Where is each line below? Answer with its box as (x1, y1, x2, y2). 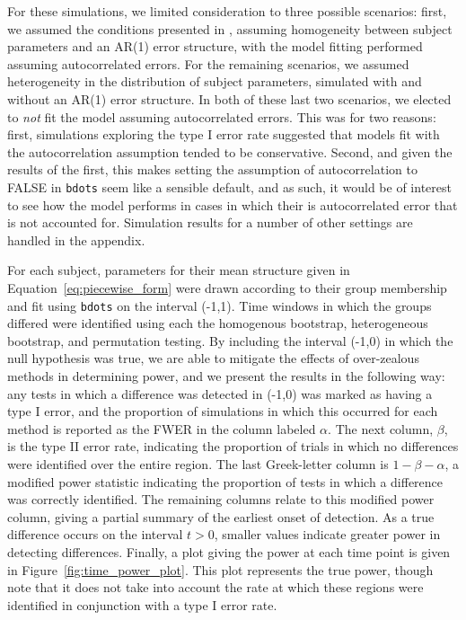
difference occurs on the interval (7, 525, 183, 544)
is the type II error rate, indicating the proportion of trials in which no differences (7, 437, 459, 456)
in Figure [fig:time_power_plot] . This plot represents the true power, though (7, 560, 434, 579)
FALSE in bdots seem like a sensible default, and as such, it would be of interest (7, 177, 452, 196)
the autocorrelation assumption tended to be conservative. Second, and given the (7, 142, 453, 161)
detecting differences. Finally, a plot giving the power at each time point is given (7, 542, 451, 561)
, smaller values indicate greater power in (214, 525, 441, 544)
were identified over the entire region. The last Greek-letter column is (7, 454, 389, 473)
